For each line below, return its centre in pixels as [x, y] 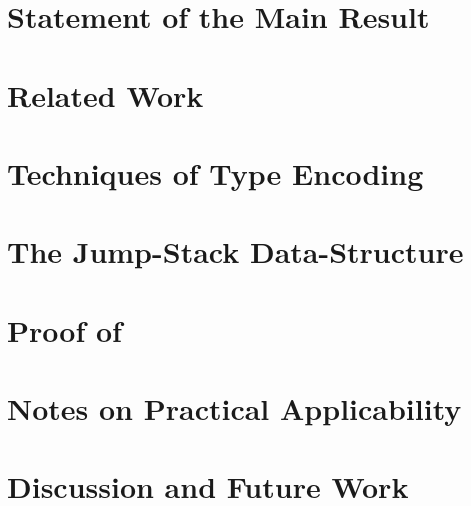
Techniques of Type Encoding [215, 172]
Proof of [64, 329]
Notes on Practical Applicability [234, 408]
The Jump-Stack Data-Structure [235, 251]
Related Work [105, 94]
